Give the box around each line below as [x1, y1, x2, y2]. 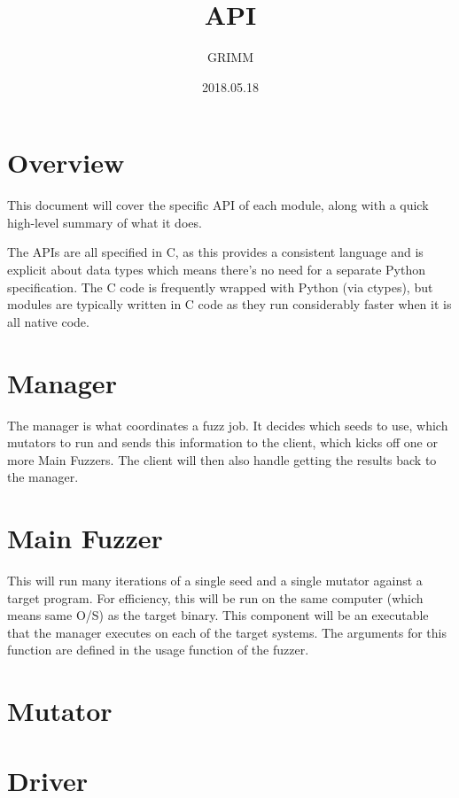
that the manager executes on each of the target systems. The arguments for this [7, 623, 447, 641]
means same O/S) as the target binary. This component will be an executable [7, 606, 429, 624]
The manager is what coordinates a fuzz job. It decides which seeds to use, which [7, 415, 448, 434]
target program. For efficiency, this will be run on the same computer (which [7, 588, 424, 607]
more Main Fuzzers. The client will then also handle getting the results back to [7, 450, 437, 469]
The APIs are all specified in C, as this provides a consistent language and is [7, 243, 424, 261]
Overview [7, 144, 125, 181]
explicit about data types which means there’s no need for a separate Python [7, 260, 425, 279]
